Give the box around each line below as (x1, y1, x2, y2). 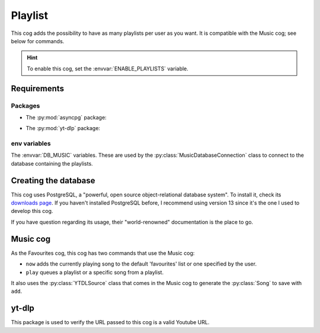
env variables (11, 140, 51, 148)
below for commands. (11, 37, 65, 44)
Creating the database (11, 175, 95, 186)
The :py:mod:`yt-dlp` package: (25, 125, 101, 132)
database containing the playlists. (11, 160, 93, 167)
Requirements (11, 83, 65, 93)
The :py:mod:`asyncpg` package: (25, 114, 107, 121)
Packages (11, 101, 40, 109)
